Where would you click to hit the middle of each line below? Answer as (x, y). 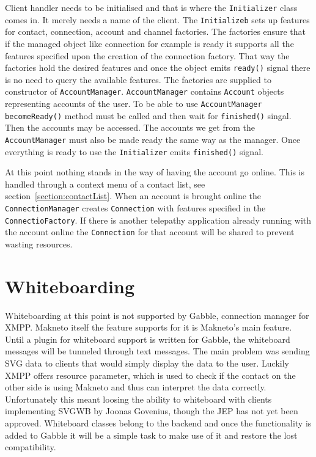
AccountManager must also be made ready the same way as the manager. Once (153, 139)
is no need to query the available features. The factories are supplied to (138, 79)
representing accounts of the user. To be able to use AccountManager (134, 103)
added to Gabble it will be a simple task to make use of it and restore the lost (151, 435)
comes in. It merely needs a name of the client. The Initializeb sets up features (157, 19)
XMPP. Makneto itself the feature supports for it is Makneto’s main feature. (149, 327)
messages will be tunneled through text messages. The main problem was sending (157, 351)
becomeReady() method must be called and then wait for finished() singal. (148, 115)
